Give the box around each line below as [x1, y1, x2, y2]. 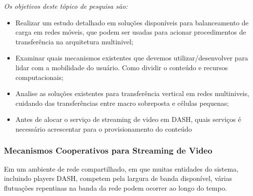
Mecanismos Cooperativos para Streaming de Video [4, 144, 212, 157]
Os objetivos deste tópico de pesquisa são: [4, 1, 128, 11]
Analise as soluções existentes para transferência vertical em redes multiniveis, [15, 88, 250, 98]
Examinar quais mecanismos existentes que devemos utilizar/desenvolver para [15, 53, 248, 63]
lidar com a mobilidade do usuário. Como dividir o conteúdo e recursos [15, 62, 228, 72]
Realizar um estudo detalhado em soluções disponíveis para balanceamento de [15, 17, 249, 27]
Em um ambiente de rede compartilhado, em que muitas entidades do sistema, [4, 163, 239, 174]
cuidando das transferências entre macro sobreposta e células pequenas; [15, 98, 229, 108]
